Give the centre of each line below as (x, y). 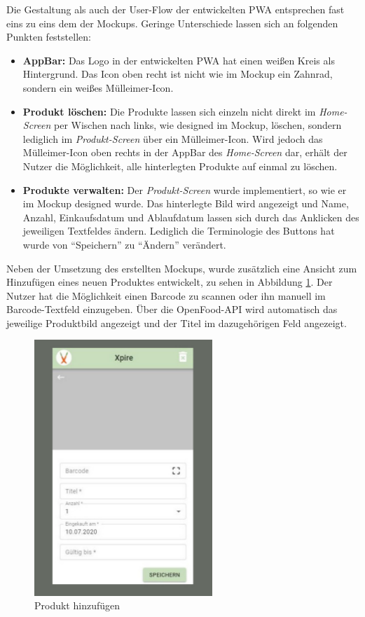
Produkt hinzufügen (77, 605)
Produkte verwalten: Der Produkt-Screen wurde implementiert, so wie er (185, 189)
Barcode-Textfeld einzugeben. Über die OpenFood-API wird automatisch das (172, 309)
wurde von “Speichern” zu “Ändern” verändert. (124, 244)
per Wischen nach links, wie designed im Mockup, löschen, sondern (198, 125)
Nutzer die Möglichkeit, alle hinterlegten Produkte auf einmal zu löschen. (180, 166)
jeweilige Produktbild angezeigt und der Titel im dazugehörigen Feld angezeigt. (177, 323)
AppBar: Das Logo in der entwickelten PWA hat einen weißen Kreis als (179, 60)
